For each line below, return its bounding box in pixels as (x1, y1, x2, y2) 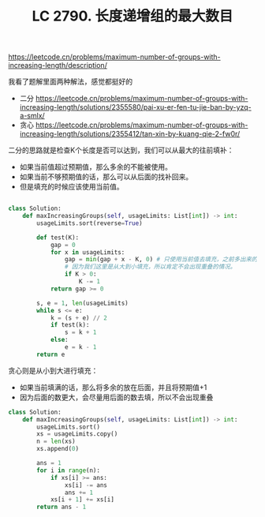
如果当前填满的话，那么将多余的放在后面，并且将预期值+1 (19, 382, 207, 391)
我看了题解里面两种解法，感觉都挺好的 (8, 77, 132, 87)
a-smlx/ (19, 111, 45, 121)
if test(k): (50, 321, 90, 329)
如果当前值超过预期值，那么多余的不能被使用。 (19, 163, 172, 172)
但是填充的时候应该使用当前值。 (19, 182, 124, 192)
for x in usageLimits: (50, 248, 125, 257)
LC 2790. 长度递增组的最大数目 (32, 7, 233, 25)
